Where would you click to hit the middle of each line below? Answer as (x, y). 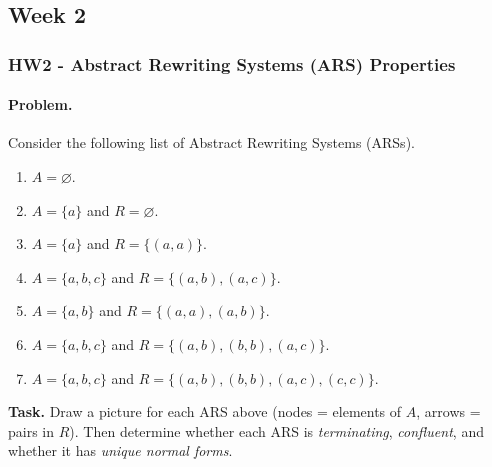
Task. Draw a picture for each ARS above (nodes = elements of (205, 411)
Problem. (40, 104)
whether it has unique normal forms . (120, 450)
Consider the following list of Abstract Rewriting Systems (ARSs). (211, 142)
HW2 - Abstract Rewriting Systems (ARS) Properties (232, 63)
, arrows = (448, 411)
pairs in (31, 430)
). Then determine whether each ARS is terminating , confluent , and (276, 430)
